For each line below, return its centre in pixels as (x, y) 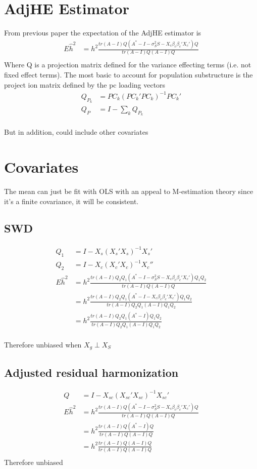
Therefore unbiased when (43, 344)
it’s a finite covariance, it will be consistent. (71, 201)
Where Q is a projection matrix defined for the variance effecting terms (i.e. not (128, 65)
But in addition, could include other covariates (76, 132)
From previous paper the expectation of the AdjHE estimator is (103, 33)
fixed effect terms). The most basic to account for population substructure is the (128, 74)
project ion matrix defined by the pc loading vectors (85, 84)
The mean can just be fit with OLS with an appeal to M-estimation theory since (129, 191)
